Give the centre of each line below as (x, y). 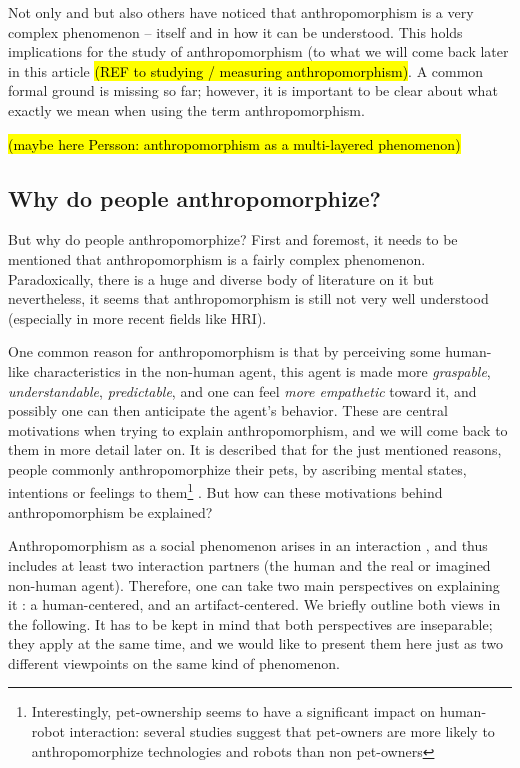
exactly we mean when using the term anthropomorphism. (186, 109)
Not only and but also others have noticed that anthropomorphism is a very (241, 12)
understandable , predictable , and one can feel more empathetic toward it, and (242, 390)
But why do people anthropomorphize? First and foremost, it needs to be (233, 239)
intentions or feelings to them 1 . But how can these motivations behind (225, 491)
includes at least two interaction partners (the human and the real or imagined (249, 564)
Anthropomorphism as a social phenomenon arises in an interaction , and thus (248, 545)
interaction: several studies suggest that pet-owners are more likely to (282, 731)
